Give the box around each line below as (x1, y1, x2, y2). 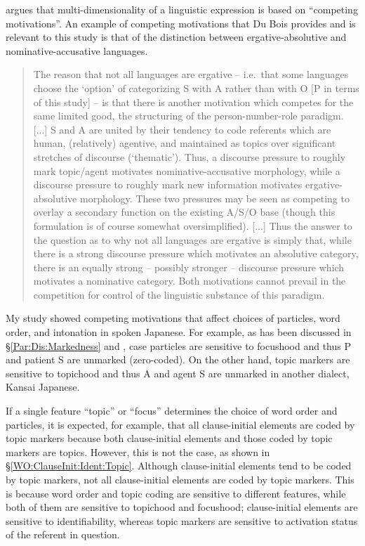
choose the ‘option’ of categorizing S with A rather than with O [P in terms (33, 80, 359, 95)
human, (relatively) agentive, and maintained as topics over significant (33, 136, 336, 150)
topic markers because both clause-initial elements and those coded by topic (6, 431, 333, 446)
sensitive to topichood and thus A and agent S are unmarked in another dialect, (6, 365, 350, 380)
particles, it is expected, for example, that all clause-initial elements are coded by (6, 417, 355, 431)
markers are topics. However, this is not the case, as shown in (6, 444, 270, 459)
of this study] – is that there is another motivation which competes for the (33, 94, 354, 109)
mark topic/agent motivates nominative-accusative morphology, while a (33, 163, 340, 178)
